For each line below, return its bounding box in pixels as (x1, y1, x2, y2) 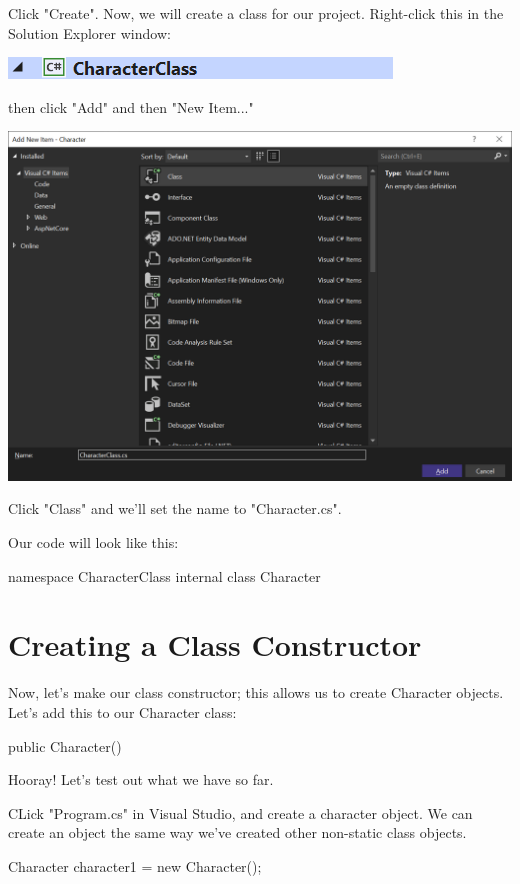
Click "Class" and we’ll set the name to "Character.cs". (8, 498, 342, 519)
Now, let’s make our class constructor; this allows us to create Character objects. (8, 682, 504, 703)
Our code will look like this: (8, 532, 179, 553)
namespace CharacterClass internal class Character (8, 565, 321, 586)
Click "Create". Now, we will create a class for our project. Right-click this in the (8, 3, 504, 23)
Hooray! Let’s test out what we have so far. (8, 769, 274, 790)
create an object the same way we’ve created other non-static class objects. (8, 822, 467, 843)
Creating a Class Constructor (8, 624, 422, 665)
